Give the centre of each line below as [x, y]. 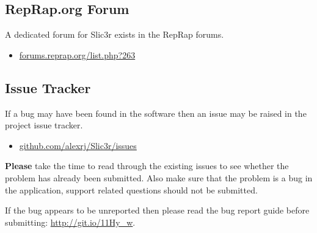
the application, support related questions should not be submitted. [131, 190]
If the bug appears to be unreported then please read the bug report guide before [157, 210]
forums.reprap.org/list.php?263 [77, 54]
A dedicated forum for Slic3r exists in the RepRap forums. [115, 34]
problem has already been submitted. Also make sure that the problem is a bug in [159, 177]
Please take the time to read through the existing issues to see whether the [147, 166]
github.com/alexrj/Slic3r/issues [78, 145]
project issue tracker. [44, 125]
